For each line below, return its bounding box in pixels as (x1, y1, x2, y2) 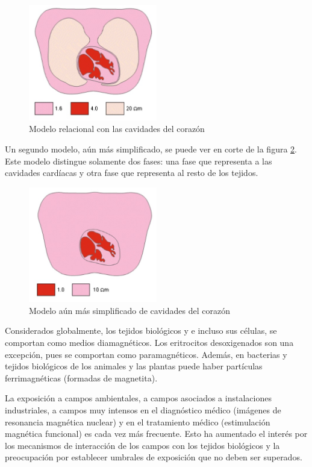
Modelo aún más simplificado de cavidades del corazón (29, 304, 230, 316)
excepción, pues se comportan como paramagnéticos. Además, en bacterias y (5, 348, 287, 360)
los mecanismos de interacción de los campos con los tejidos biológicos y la (5, 439, 280, 451)
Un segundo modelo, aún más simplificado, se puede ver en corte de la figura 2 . (5, 143, 297, 155)
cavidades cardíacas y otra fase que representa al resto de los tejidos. (5, 166, 258, 179)
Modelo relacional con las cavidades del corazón (29, 122, 205, 135)
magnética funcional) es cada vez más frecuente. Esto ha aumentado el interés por (5, 427, 308, 440)
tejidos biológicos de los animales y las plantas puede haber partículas (5, 360, 263, 372)
